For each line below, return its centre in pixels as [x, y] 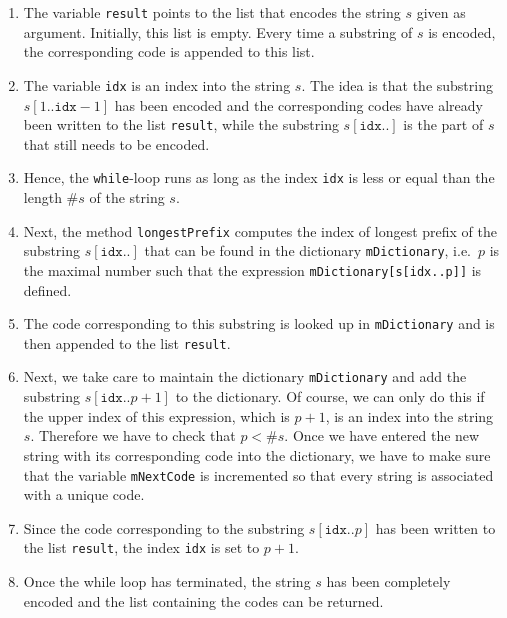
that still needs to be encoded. [116, 143]
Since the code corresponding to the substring [164, 527]
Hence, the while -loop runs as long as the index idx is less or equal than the [259, 177]
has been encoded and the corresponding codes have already [298, 104]
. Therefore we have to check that [133, 435]
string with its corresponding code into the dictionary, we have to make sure [257, 454]
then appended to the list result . [127, 342]
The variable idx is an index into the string [157, 84]
